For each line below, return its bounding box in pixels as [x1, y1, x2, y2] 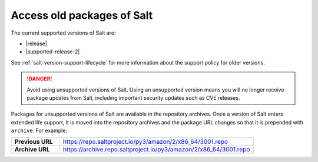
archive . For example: [11, 127, 68, 134]
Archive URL [14, 146, 50, 154]
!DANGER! [26, 75, 52, 82]
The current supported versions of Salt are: [11, 29, 116, 36]
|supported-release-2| [25, 48, 80, 55]
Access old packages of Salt [11, 9, 153, 22]
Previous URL [14, 138, 53, 146]
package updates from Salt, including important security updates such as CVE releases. [26, 94, 240, 101]
